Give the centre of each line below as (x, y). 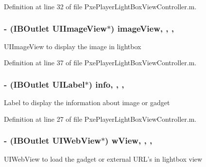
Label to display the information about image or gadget (87, 102)
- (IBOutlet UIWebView (52, 140)
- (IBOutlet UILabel (44, 84)
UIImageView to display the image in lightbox (73, 46)
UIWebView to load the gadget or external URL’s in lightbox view (103, 158)
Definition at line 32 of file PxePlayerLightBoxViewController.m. (100, 6)
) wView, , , (129, 140)
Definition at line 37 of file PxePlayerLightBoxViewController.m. (100, 63)
